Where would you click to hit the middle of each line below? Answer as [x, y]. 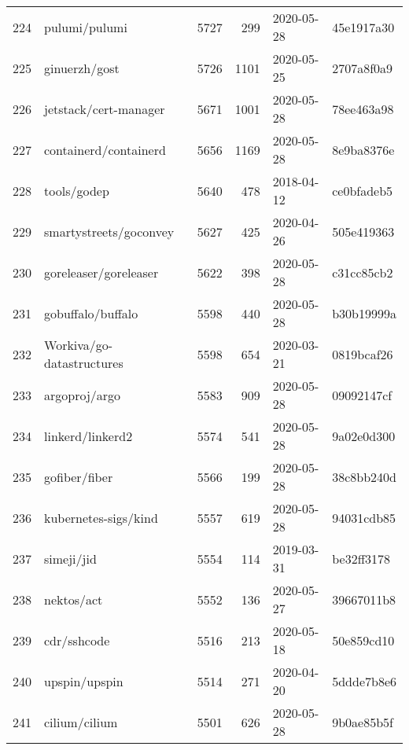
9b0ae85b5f [363, 722]
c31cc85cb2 [363, 272]
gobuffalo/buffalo [91, 313]
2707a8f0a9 [363, 68]
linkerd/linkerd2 [88, 436]
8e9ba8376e [363, 149]
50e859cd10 [363, 640]
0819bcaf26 [363, 354]
